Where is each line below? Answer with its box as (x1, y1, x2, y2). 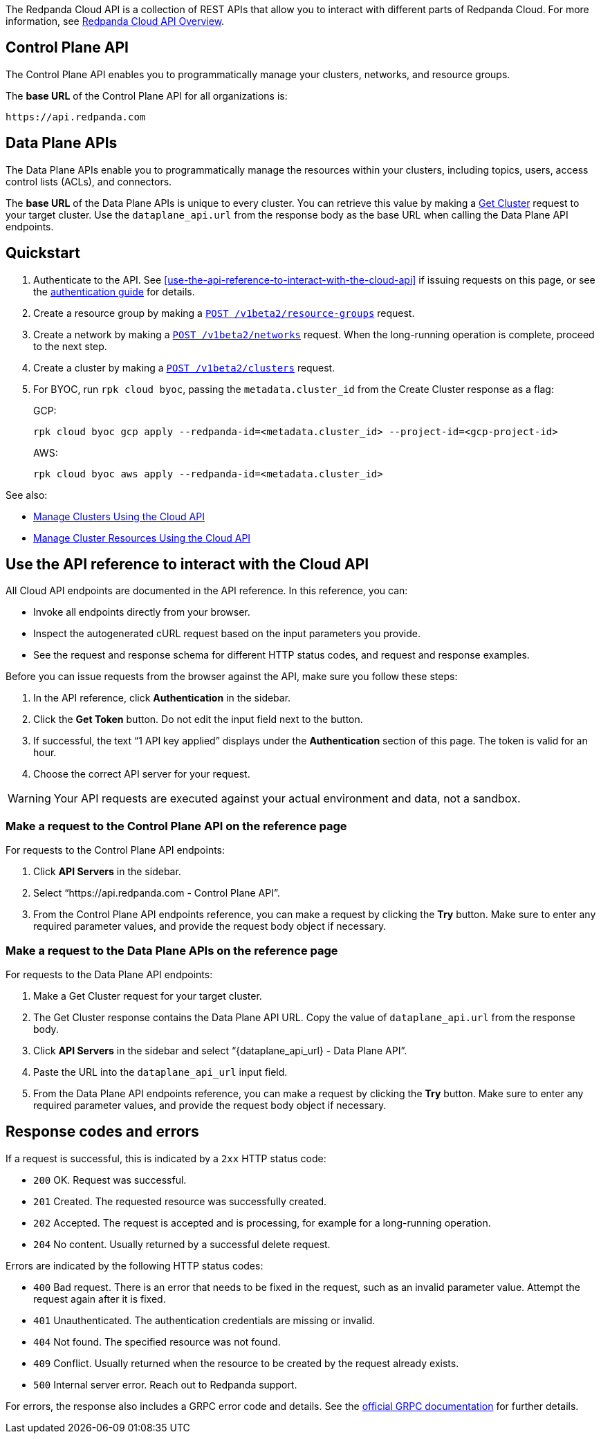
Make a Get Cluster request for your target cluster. (33, 989, 262, 1002)
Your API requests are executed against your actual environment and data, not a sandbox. (53, 791, 521, 806)
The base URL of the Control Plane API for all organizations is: (6, 89, 288, 102)
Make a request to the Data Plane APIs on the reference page (6, 943, 338, 957)
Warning (8, 791, 51, 806)
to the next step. (33, 340, 107, 352)
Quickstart (6, 244, 81, 262)
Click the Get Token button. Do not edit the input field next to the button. (33, 713, 363, 726)
